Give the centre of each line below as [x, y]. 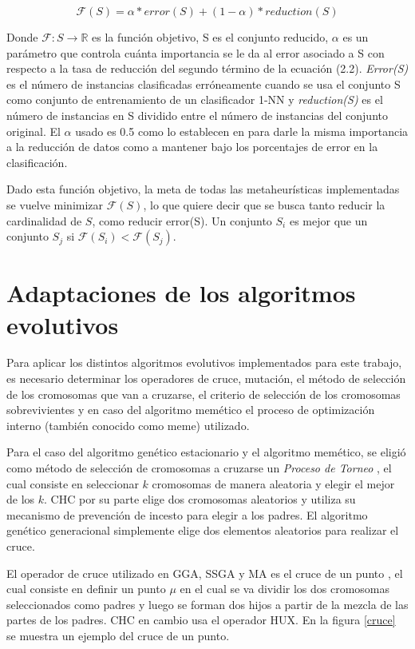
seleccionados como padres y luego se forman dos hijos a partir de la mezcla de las [207, 604]
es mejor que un [328, 220]
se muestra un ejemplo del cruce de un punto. [118, 635]
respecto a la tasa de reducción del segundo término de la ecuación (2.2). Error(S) [207, 68]
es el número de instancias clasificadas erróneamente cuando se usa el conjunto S [204, 84]
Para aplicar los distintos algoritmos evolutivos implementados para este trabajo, [204, 362]
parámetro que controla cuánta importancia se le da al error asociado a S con [196, 52]
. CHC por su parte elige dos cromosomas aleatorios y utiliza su [200, 499]
